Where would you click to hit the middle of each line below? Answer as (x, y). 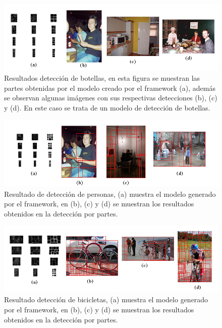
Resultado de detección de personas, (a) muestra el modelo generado (110, 194)
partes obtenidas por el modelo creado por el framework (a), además (110, 88)
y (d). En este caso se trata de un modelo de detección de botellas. (107, 107)
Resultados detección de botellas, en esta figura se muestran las (102, 78)
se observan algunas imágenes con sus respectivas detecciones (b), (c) (111, 98)
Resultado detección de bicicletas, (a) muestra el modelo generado (106, 299)
